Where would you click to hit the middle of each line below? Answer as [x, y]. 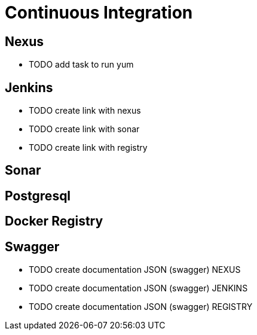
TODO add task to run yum [81, 65]
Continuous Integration [99, 13]
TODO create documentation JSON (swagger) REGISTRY [141, 307]
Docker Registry [54, 221]
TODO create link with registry [88, 148]
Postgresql [38, 196]
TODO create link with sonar [84, 129]
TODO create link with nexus [85, 111]
